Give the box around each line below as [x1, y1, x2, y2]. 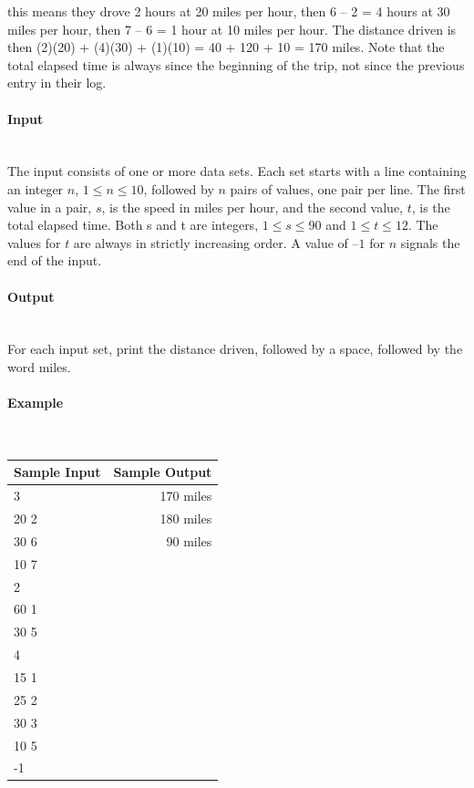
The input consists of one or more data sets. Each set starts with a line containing [7, 161, 467, 181]
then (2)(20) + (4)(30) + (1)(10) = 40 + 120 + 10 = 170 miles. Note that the [7, 37, 445, 57]
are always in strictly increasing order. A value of [73, 233, 348, 252]
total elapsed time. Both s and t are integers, [7, 215, 259, 234]
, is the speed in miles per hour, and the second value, [101, 197, 404, 216]
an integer [7, 179, 64, 198]
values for [7, 233, 61, 252]
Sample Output [113, 462, 212, 482]
